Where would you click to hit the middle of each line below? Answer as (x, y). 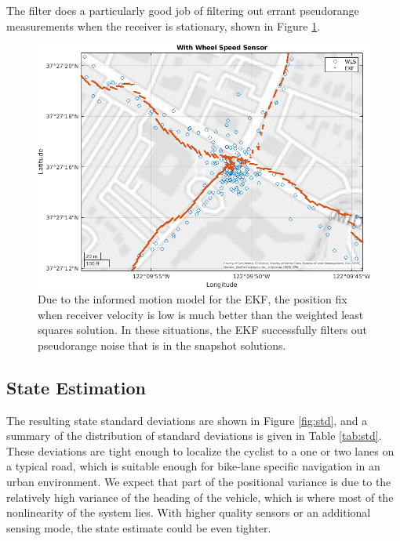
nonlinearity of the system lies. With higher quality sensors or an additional (189, 512)
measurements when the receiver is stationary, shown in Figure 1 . (164, 25)
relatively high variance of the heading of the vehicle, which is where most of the (200, 497)
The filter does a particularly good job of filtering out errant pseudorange (183, 10)
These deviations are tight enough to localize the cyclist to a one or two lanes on (200, 450)
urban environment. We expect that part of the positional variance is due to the (199, 482)
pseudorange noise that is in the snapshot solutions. (162, 345)
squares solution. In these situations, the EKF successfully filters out (203, 330)
